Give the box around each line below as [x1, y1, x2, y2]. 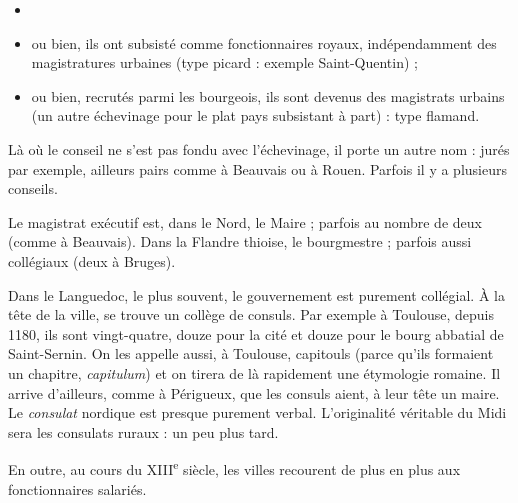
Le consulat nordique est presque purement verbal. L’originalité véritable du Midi [8, 402, 507, 423]
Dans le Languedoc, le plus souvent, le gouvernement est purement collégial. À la [8, 284, 505, 305]
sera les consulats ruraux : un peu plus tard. [8, 421, 279, 442]
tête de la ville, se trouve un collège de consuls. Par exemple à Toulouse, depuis [8, 304, 494, 325]
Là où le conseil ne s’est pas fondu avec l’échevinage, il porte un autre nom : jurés [8, 138, 510, 159]
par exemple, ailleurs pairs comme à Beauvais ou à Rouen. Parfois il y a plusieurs [8, 158, 507, 179]
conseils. [8, 178, 58, 199]
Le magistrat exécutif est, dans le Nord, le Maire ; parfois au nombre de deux [8, 211, 482, 232]
